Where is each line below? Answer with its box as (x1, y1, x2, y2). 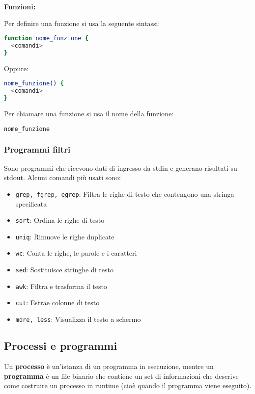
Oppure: (4, 63, 28, 73)
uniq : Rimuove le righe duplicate (15, 231, 114, 241)
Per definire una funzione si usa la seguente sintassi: (4, 18, 160, 28)
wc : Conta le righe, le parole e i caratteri (15, 248, 137, 258)
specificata (15, 198, 47, 209)
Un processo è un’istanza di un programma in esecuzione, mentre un (4, 361, 214, 371)
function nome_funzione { (4, 35, 88, 42)
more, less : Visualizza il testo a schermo (15, 314, 141, 324)
